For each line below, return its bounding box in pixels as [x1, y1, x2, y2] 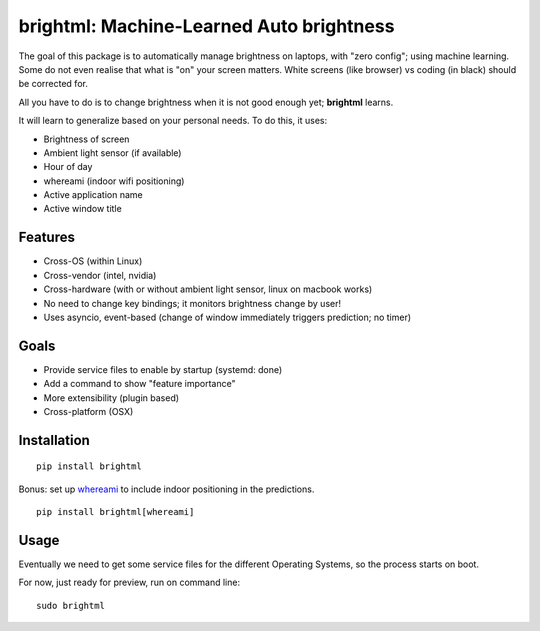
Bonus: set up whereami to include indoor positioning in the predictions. [18, 483, 315, 495]
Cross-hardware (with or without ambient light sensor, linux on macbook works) [43, 283, 373, 295]
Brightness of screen [43, 133, 130, 145]
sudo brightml [36, 600, 105, 611]
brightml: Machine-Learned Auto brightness [18, 15, 395, 37]
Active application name [43, 189, 144, 201]
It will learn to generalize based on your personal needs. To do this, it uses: [18, 115, 328, 127]
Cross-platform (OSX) [43, 406, 134, 417]
